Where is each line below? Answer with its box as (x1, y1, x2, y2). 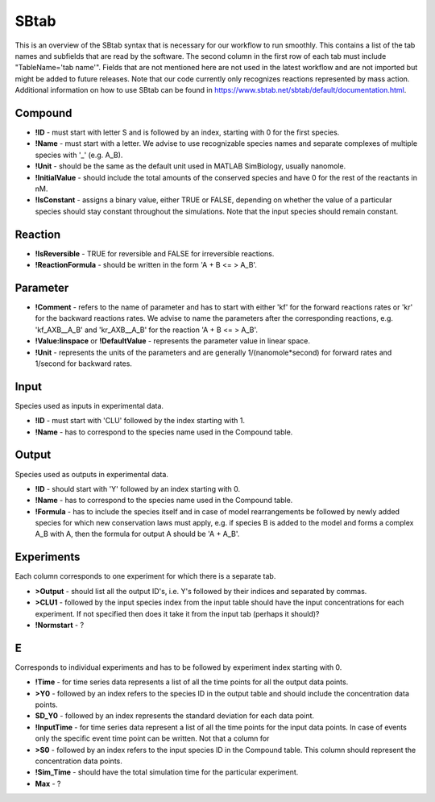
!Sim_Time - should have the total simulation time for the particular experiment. (35, 767, 299, 777)
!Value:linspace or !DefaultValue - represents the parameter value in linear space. (35, 336, 310, 346)
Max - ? (35, 779, 61, 788)
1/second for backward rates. (35, 359, 133, 368)
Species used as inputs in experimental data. (14, 401, 164, 410)
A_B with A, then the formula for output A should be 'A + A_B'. (35, 529, 240, 539)
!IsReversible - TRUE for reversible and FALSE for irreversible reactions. (35, 248, 275, 258)
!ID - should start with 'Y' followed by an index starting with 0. (35, 484, 241, 493)
